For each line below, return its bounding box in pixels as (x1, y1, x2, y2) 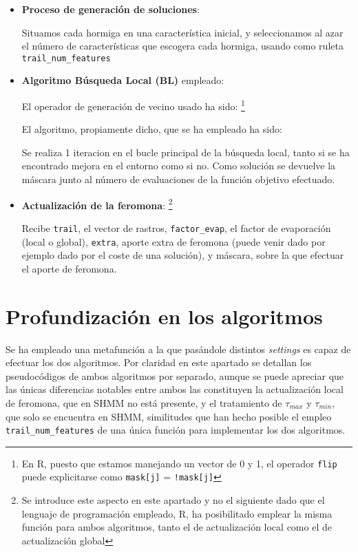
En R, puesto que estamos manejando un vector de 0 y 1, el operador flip (21, 456, 337, 470)
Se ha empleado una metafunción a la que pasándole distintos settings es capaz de (6, 341, 351, 356)
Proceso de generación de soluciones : (21, 2, 200, 16)
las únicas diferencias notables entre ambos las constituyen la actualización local (6, 382, 344, 396)
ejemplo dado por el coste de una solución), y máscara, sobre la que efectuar (21, 248, 344, 262)
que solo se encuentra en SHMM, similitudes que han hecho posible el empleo (6, 409, 332, 423)
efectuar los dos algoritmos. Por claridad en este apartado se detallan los (6, 355, 312, 370)
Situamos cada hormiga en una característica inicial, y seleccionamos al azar (21, 25, 344, 39)
